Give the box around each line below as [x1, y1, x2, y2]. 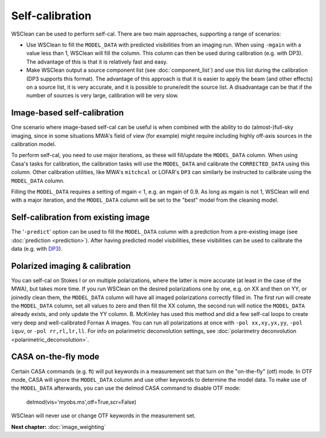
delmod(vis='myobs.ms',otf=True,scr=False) [26, 398, 137, 405]
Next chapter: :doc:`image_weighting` [11, 423, 106, 430]
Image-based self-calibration [11, 108, 124, 118]
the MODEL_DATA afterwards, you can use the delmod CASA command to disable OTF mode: [11, 384, 241, 392]
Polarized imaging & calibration [11, 260, 131, 271]
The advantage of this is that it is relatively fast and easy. [26, 58, 168, 65]
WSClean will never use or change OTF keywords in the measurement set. [11, 412, 196, 419]
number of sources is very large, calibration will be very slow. [26, 92, 179, 99]
